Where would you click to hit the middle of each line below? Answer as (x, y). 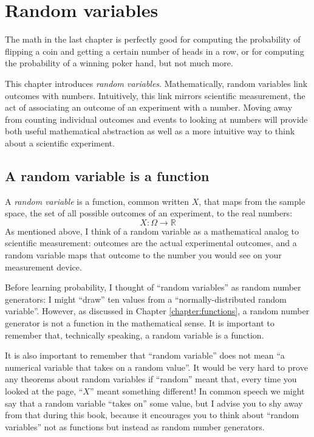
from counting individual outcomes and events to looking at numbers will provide (156, 119)
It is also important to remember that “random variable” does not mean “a (145, 355)
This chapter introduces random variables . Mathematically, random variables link (156, 83)
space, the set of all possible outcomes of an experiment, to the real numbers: (149, 213)
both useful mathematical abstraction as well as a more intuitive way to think (150, 131)
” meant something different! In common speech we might (197, 391)
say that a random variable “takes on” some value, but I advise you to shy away (154, 403)
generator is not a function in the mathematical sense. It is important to (140, 323)
